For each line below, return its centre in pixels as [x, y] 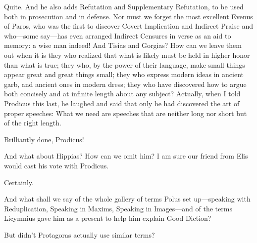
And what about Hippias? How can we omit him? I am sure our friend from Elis [126, 156]
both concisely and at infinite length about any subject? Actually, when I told [122, 94]
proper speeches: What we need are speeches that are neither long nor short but [126, 113]
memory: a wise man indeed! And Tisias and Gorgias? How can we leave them [123, 45]
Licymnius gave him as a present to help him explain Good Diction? [108, 218]
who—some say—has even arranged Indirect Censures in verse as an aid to [118, 35]
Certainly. [19, 182]
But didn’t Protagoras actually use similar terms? [79, 234]
